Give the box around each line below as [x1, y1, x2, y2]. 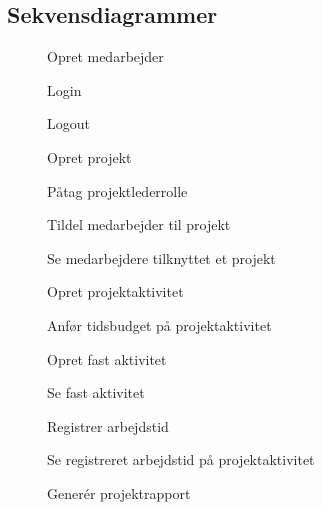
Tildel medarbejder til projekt [47, 214, 231, 235]
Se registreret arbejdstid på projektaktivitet [47, 449, 315, 470]
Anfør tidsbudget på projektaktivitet [47, 314, 272, 335]
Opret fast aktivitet [47, 348, 167, 369]
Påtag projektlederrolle [47, 180, 188, 201]
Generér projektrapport [47, 482, 191, 503]
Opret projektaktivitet [47, 281, 184, 302]
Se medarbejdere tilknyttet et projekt [47, 247, 276, 268]
